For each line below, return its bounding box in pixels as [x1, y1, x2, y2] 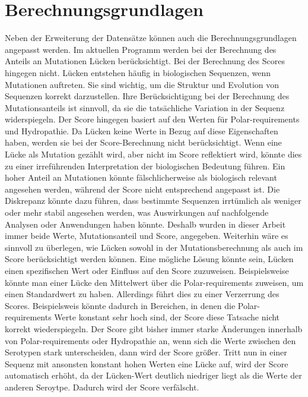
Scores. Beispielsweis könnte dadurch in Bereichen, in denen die [5, 299, 236, 311]
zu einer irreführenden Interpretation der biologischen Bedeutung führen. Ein [5, 159, 285, 172]
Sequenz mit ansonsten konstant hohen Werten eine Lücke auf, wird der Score [5, 357, 288, 370]
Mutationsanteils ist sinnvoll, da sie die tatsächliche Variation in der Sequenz [5, 101, 285, 114]
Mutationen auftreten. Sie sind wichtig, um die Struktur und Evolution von [5, 78, 280, 90]
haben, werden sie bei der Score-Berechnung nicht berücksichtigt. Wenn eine [5, 136, 282, 149]
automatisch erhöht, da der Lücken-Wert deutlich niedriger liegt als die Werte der [5, 369, 302, 382]
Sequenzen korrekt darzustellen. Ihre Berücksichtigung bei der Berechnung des [5, 90, 290, 102]
